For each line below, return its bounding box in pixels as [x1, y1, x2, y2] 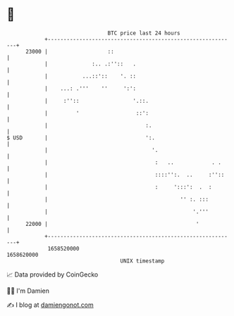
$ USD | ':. [6, 134, 156, 141]
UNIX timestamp [120, 257, 165, 265]
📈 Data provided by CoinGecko [6, 270, 99, 279]
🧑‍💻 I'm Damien [6, 286, 50, 295]
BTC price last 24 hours [107, 30, 180, 37]
